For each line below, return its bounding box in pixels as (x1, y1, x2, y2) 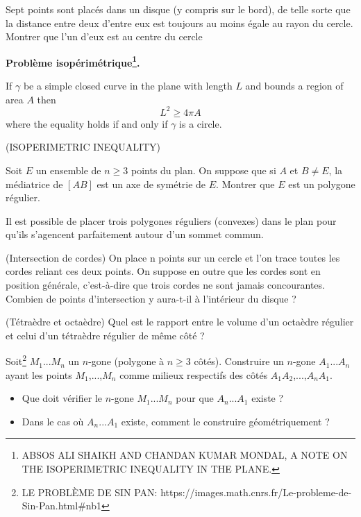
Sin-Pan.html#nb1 (22, 498, 101, 513)
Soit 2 (6, 352, 26, 368)
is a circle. (179, 116, 222, 130)
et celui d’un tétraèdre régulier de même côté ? (6, 328, 205, 342)
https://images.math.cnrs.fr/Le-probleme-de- (160, 484, 352, 499)
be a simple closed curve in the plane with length (23, 78, 233, 93)
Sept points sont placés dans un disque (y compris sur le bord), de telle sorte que (6, 2, 351, 16)
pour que (176, 391, 214, 405)
